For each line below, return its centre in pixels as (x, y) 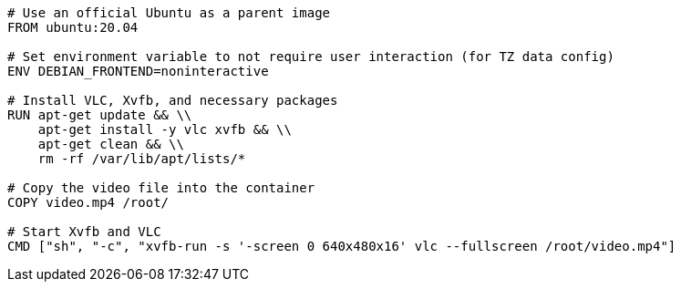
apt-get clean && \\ (111, 144)
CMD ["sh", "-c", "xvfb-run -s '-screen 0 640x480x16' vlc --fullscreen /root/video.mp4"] (342, 246)
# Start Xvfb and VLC (84, 232)
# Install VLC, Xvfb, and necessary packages (173, 100)
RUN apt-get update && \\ (100, 115)
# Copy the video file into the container (161, 188)
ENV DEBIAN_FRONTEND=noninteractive (138, 71)
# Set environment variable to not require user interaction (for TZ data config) (311, 57)
